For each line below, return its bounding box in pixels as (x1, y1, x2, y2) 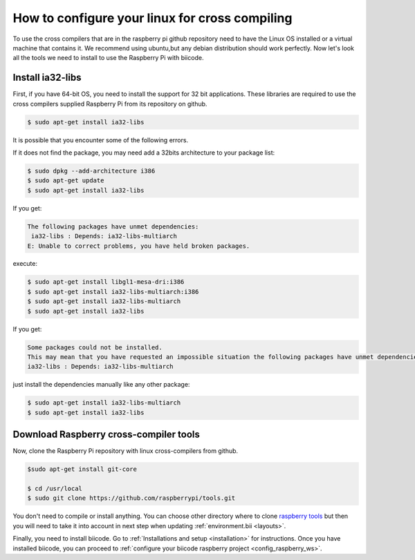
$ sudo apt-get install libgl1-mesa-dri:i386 (27, 278, 185, 286)
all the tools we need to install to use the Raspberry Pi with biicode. (12, 54, 204, 62)
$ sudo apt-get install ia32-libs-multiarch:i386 (27, 287, 199, 296)
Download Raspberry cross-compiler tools (12, 429, 201, 441)
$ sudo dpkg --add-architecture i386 (27, 166, 156, 175)
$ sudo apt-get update (27, 177, 104, 184)
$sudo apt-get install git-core (27, 465, 138, 473)
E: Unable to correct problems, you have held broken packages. (27, 242, 250, 250)
